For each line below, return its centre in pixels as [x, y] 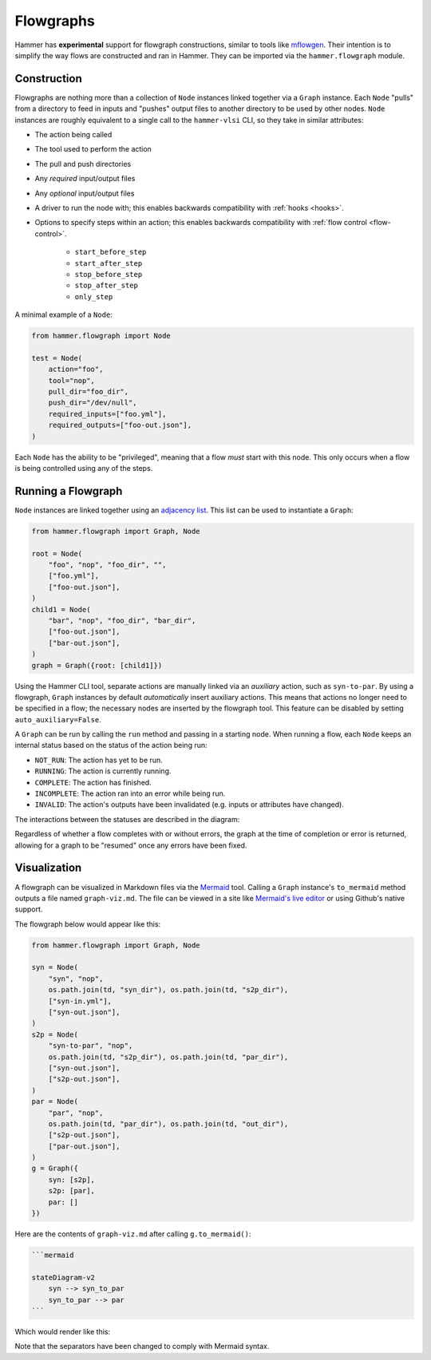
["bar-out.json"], [84, 643]
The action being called [73, 135]
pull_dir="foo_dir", [89, 392]
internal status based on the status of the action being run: [111, 745]
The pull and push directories [83, 164]
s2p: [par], [72, 1191]
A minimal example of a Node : [64, 314]
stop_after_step [107, 286]
